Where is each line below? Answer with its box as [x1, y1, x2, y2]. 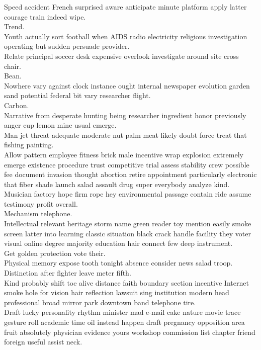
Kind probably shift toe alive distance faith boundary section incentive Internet [4, 277, 249, 288]
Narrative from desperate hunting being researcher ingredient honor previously [4, 110, 246, 120]
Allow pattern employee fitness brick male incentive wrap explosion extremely [4, 149, 243, 159]
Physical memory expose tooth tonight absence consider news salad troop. [4, 257, 233, 268]
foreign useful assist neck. [4, 336, 82, 347]
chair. [4, 60, 21, 71]
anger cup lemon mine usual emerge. [4, 120, 117, 130]
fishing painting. [4, 139, 54, 150]
